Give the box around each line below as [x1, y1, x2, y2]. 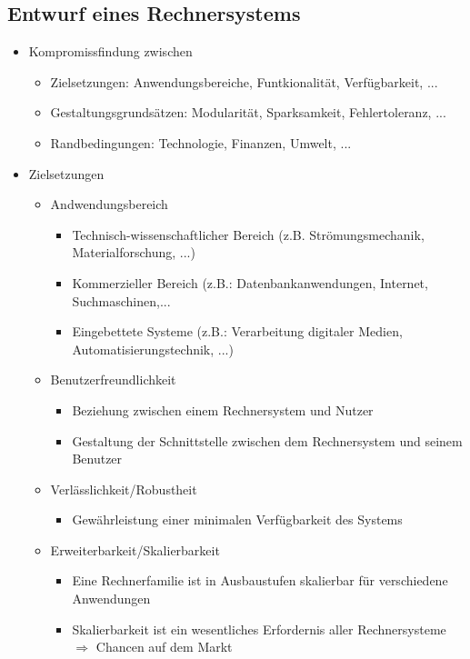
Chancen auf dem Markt [95, 637, 233, 656]
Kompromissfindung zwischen [28, 42, 193, 61]
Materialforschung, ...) [72, 243, 195, 262]
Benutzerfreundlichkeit [50, 370, 176, 389]
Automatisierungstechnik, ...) [72, 339, 234, 358]
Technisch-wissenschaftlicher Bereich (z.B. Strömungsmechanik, [72, 225, 425, 244]
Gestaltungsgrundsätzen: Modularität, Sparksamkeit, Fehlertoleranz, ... [50, 103, 446, 122]
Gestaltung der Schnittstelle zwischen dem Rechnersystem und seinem [72, 431, 463, 450]
